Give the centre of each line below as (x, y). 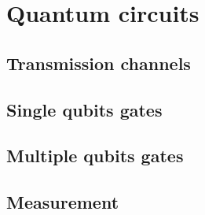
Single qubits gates (84, 109)
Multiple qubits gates (95, 156)
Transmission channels (99, 63)
